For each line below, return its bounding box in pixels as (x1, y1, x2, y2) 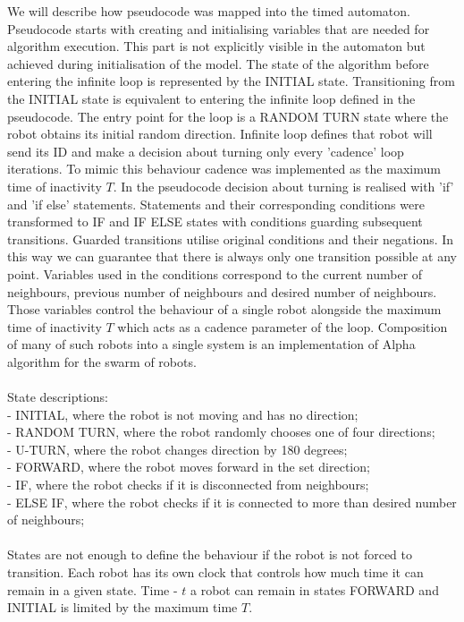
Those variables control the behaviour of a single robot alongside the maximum (7, 300, 442, 319)
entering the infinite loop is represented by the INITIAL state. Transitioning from (7, 72, 455, 90)
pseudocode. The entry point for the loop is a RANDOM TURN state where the (7, 107, 449, 125)
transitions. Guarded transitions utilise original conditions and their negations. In (7, 229, 454, 248)
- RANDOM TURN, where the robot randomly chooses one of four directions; (7, 422, 435, 441)
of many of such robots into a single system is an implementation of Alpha (7, 335, 416, 354)
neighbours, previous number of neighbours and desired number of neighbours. (7, 282, 437, 301)
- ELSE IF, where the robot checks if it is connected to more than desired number (7, 492, 457, 511)
